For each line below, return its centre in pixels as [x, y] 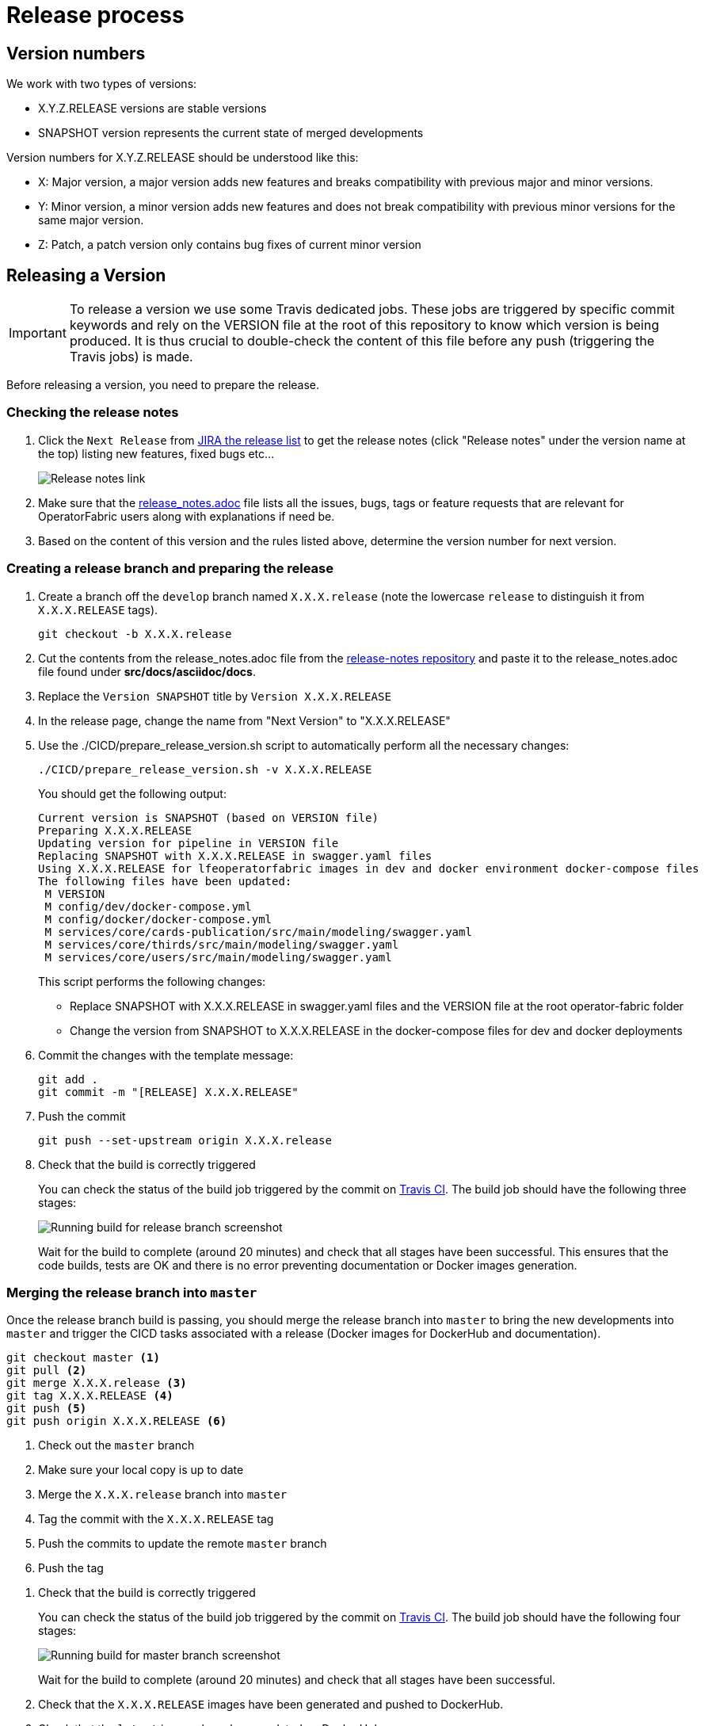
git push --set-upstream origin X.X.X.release [185, 1140]
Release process [95, 15]
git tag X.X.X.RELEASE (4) [90, 1396]
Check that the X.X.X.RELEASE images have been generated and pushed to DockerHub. [271, 1705]
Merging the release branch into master [132, 1292]
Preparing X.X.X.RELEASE [115, 830]
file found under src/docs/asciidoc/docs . [147, 671]
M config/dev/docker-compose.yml [148, 906]
